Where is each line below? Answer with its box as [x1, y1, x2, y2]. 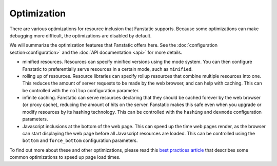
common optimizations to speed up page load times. [9, 154, 121, 160]
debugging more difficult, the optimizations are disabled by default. [9, 32, 152, 38]
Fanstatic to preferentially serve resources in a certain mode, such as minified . [22, 66, 193, 72]
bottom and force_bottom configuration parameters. [22, 137, 138, 143]
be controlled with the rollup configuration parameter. [22, 87, 140, 93]
